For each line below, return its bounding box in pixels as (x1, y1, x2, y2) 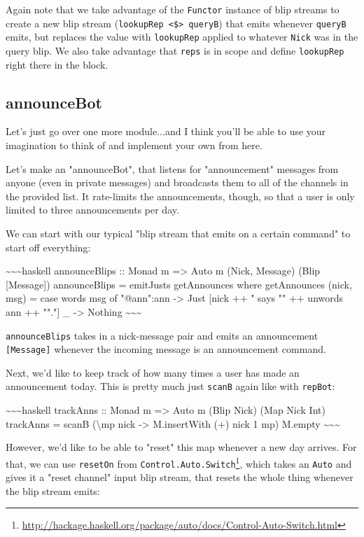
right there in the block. (6, 57, 108, 71)
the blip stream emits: (6, 483, 100, 498)
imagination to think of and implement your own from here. (6, 138, 262, 153)
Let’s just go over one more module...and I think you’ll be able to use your (6, 124, 326, 139)
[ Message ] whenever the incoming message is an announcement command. (6, 342, 326, 356)
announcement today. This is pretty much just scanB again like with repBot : (6, 379, 335, 393)
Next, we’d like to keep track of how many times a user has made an (6, 365, 300, 379)
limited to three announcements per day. (6, 202, 179, 217)
